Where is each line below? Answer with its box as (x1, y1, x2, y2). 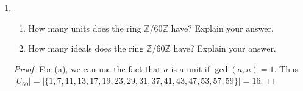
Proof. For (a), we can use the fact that (13, 62, 161, 75)
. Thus (274, 62, 298, 75)
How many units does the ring (28, 21, 141, 34)
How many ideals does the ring (28, 42, 144, 55)
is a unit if (171, 62, 210, 75)
